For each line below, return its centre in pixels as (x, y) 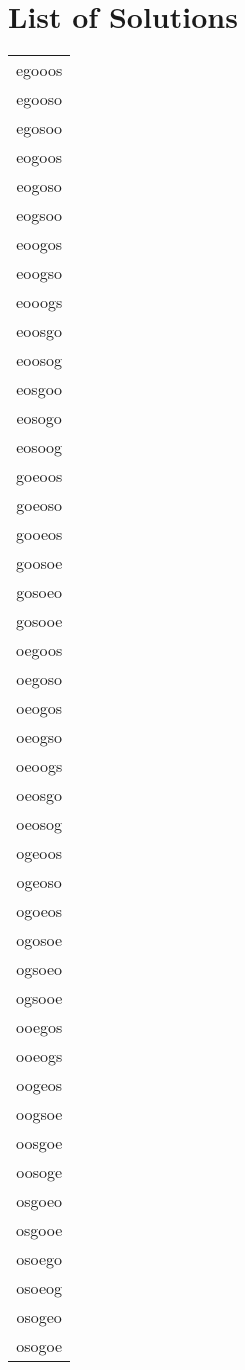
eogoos (39, 157)
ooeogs (39, 1056)
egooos (39, 70)
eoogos (39, 244)
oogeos (39, 1085)
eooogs (39, 302)
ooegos (39, 1027)
